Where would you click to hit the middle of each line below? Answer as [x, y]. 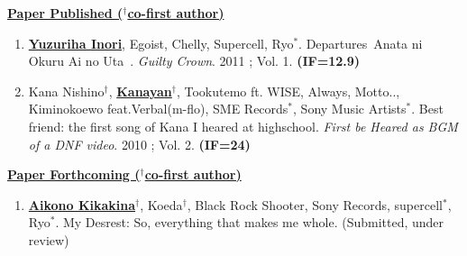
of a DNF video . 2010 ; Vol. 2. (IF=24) [139, 144]
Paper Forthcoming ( [74, 174]
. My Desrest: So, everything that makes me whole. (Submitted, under [250, 222]
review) [49, 239]
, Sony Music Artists [350, 109]
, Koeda [161, 204]
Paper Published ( [65, 13]
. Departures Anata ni [361, 43]
